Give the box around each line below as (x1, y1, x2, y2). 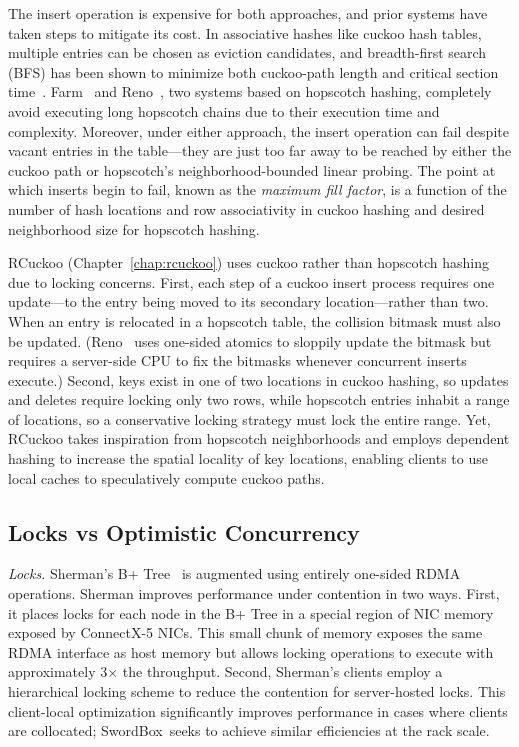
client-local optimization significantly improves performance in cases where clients (8, 700, 508, 721)
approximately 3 (8, 661, 108, 682)
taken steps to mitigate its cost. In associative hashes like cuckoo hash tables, (8, 22, 482, 43)
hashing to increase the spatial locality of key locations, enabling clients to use (8, 448, 488, 469)
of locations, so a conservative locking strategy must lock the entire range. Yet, (8, 408, 491, 429)
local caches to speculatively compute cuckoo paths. (8, 467, 325, 488)
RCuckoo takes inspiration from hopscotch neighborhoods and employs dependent (8, 428, 510, 449)
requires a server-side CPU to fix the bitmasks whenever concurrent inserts (8, 350, 467, 371)
